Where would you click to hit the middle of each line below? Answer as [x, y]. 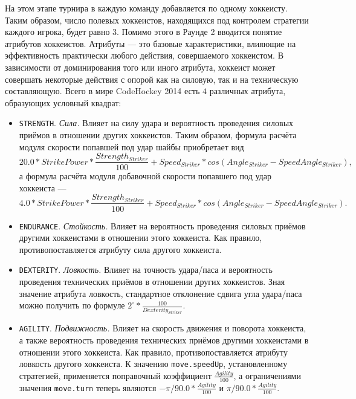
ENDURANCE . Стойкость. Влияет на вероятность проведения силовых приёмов [162, 225]
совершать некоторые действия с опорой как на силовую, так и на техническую [152, 79]
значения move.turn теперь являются [88, 387]
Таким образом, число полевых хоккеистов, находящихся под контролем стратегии [157, 20]
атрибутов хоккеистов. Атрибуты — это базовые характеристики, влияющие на [150, 43]
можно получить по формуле [72, 305]
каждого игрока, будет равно [57, 32]
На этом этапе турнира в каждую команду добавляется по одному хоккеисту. [146, 8]
